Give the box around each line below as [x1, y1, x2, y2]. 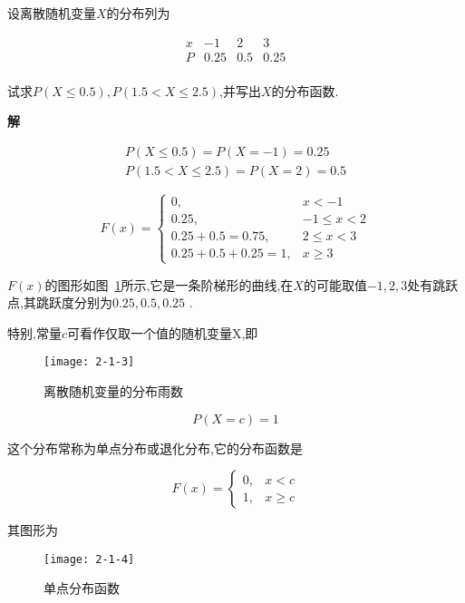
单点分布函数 [44, 579, 120, 598]
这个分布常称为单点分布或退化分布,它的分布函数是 [7, 438, 303, 457]
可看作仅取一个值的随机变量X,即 [66, 323, 258, 342]
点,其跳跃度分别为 [7, 293, 112, 312]
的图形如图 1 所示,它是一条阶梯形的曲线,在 [44, 275, 294, 294]
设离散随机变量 [7, 4, 96, 22]
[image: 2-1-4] [44, 552, 135, 566]
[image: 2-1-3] [44, 355, 135, 369]
